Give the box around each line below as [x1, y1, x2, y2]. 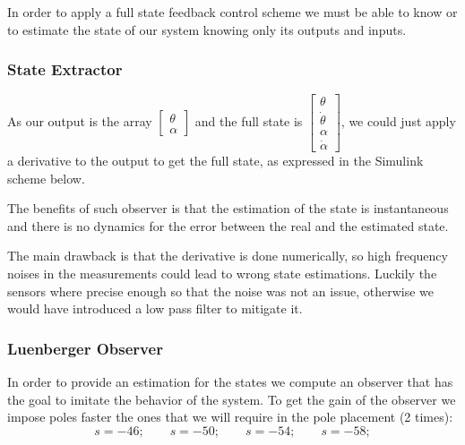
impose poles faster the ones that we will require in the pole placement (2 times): [7, 407, 453, 426]
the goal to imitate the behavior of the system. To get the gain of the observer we [7, 389, 456, 408]
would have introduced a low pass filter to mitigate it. [7, 299, 303, 318]
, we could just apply [340, 112, 456, 131]
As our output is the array [7, 112, 152, 131]
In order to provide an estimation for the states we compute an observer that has [7, 372, 453, 390]
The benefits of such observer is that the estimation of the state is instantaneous [7, 199, 449, 218]
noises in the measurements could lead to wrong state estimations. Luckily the [7, 263, 437, 282]
